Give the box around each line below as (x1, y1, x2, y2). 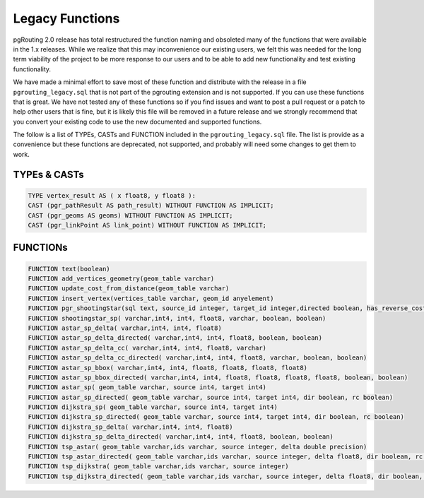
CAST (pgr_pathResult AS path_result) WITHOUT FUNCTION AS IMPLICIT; (28, 201, 274, 210)
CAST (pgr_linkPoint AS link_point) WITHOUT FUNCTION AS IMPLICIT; (28, 221, 267, 230)
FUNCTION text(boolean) (28, 265, 111, 273)
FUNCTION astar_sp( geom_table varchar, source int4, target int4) (28, 384, 267, 391)
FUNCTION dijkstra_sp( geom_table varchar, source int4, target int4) (28, 403, 278, 411)
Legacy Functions (13, 11, 120, 26)
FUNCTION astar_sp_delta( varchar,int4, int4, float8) (28, 324, 222, 332)
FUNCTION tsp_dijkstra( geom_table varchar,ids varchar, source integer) (28, 463, 289, 470)
